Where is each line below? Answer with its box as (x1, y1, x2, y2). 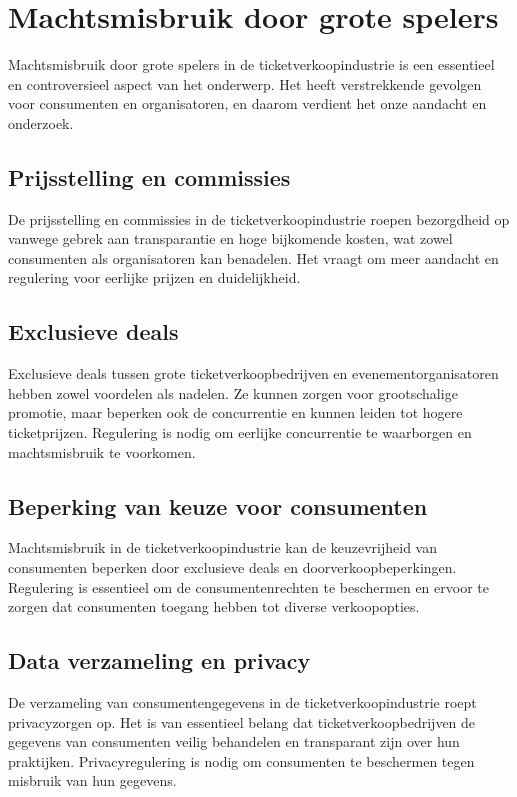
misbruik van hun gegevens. (8, 770, 177, 791)
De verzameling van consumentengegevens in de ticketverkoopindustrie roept (8, 692, 477, 713)
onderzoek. (8, 112, 74, 133)
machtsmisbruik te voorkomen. (8, 441, 196, 462)
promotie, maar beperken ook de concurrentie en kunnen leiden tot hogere (8, 402, 463, 423)
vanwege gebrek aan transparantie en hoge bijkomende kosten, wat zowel (8, 228, 453, 249)
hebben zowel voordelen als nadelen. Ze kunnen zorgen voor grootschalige (8, 382, 458, 403)
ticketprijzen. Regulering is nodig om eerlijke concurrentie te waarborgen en (8, 422, 472, 443)
